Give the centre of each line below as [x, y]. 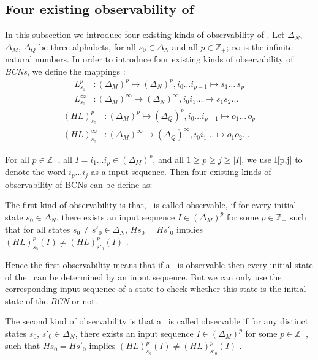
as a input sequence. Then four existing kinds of [181, 172]
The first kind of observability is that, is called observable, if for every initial [151, 205]
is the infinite [268, 46]
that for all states [38, 229]
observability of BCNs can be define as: [79, 184]
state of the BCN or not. [51, 300]
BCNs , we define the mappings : [65, 71]
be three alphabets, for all [87, 46]
